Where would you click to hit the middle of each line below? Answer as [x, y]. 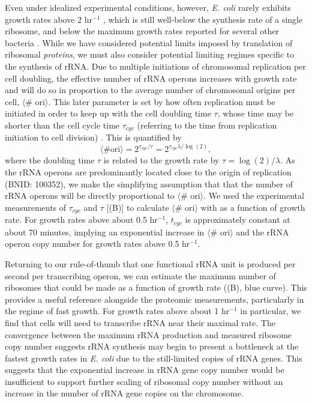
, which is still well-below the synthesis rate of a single [203, 19]
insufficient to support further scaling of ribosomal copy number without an [144, 381]
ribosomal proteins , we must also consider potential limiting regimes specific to [150, 54]
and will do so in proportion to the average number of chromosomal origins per [150, 90]
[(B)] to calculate [138, 207]
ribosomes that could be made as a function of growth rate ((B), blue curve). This [156, 287]
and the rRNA [262, 232]
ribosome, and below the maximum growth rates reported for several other [142, 31]
